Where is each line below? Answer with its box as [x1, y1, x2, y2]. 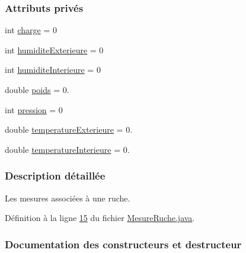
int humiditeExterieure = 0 [5, 43, 104, 56]
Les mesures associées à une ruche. [5, 191, 130, 204]
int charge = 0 [5, 24, 57, 36]
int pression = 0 [5, 103, 63, 116]
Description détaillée [5, 168, 106, 183]
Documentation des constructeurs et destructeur [5, 236, 242, 251]
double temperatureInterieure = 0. [5, 143, 130, 155]
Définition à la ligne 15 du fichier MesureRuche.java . [5, 212, 195, 224]
